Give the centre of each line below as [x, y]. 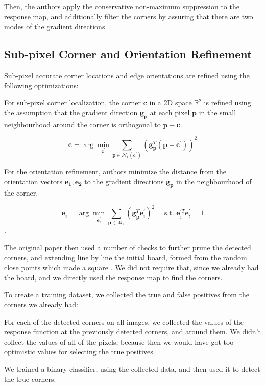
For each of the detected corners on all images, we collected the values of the [124, 321]
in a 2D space [171, 102]
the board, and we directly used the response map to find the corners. [113, 277]
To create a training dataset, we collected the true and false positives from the [127, 294]
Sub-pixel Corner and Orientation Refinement [128, 54]
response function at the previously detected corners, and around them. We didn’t [132, 332]
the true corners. [30, 379]
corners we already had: [41, 304]
